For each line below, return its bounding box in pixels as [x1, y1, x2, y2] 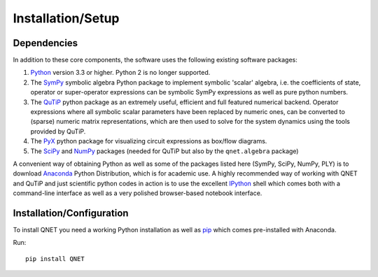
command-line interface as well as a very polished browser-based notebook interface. [13, 189, 262, 197]
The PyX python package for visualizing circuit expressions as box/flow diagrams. [30, 137, 267, 145]
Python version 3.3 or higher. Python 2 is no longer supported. [30, 69, 211, 77]
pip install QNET [25, 255, 85, 262]
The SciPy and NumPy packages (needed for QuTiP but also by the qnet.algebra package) [30, 147, 299, 155]
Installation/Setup [13, 10, 120, 26]
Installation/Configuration [13, 207, 129, 219]
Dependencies [13, 37, 78, 49]
